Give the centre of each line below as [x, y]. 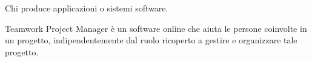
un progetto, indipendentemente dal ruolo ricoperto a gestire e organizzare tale [151, 40]
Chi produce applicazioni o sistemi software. [87, 8]
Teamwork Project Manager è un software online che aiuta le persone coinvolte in [156, 28]
